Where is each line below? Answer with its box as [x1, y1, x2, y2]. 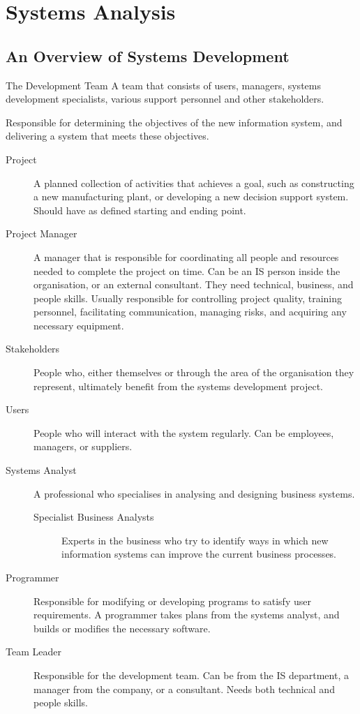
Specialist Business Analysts [33, 510, 154, 524]
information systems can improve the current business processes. [61, 546, 337, 561]
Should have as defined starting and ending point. [33, 202, 246, 217]
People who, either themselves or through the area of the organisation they [33, 365, 354, 380]
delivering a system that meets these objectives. [6, 128, 209, 143]
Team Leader [6, 644, 61, 659]
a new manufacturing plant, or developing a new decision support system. [33, 189, 349, 204]
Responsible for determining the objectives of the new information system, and [6, 114, 343, 129]
